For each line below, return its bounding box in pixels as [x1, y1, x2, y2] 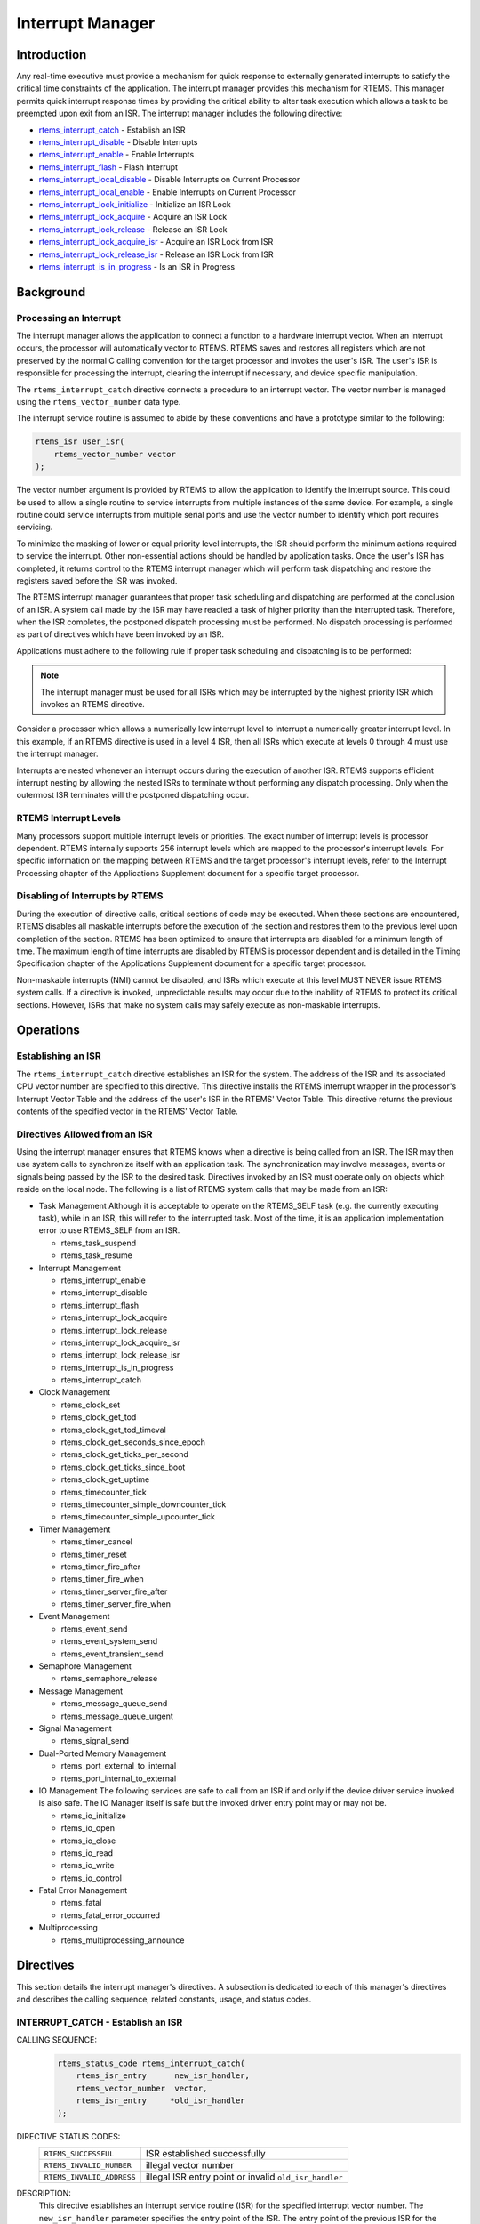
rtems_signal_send [60, 1736, 129, 1746]
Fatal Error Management [38, 1885, 128, 1896]
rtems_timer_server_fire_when [60, 1599, 171, 1609]
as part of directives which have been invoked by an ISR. [16, 629, 225, 640]
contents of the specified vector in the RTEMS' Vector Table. [16, 1106, 239, 1116]
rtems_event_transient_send [60, 1648, 164, 1659]
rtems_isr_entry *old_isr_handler [76, 2096, 245, 2106]
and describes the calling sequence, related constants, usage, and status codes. [16, 1994, 312, 2004]
